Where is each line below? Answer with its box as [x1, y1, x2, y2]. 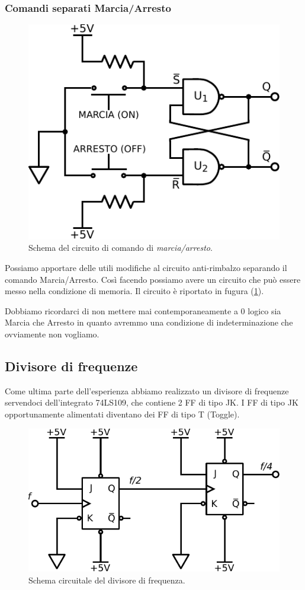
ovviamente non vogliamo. [5, 327, 99, 340]
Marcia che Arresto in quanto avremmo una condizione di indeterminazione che [5, 316, 293, 329]
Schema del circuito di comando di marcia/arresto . [28, 241, 213, 254]
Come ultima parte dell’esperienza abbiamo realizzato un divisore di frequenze [5, 384, 289, 397]
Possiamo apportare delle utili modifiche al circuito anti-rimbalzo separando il [5, 261, 287, 274]
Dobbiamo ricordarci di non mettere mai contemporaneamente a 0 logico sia [5, 304, 281, 317]
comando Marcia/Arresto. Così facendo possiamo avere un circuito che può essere [5, 273, 301, 285]
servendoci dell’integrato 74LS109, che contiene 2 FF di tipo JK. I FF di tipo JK [5, 396, 298, 409]
